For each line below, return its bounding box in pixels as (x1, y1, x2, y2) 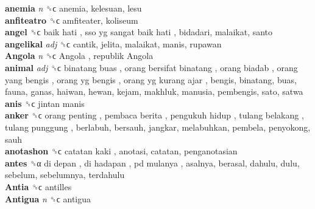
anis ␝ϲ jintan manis (5, 97, 85, 109)
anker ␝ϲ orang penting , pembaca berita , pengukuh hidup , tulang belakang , (5, 109, 304, 122)
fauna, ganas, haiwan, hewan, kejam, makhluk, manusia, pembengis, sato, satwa (5, 85, 303, 98)
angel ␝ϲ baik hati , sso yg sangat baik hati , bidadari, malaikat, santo (5, 26, 273, 38)
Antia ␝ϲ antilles (5, 180, 72, 193)
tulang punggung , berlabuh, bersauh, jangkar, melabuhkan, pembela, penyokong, (5, 120, 311, 133)
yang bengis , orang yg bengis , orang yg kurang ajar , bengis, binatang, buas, (5, 73, 297, 86)
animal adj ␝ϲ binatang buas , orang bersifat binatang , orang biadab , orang (5, 61, 298, 74)
